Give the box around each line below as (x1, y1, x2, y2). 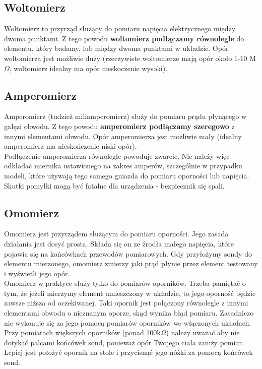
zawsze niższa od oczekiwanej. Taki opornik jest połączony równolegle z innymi (4, 297, 248, 308)
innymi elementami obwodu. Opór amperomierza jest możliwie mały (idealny (4, 131, 242, 141)
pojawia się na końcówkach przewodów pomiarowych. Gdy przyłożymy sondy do (4, 248, 252, 259)
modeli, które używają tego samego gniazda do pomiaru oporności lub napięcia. (4, 170, 249, 180)
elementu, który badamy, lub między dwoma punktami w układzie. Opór (4, 43, 229, 53)
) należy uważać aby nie (166, 327, 240, 338)
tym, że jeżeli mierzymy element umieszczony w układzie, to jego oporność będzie (4, 287, 256, 298)
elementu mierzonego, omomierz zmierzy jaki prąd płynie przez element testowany (4, 258, 258, 269)
